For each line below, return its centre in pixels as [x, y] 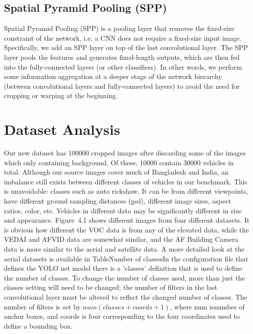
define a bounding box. [38, 325]
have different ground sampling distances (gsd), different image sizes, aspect [118, 201]
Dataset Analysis [62, 129]
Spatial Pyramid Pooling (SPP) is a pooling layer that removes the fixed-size [119, 28]
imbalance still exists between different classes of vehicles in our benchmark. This [126, 181]
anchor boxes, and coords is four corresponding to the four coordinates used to [122, 316]
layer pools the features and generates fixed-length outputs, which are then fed [122, 57]
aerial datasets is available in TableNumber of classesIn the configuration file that [126, 258]
